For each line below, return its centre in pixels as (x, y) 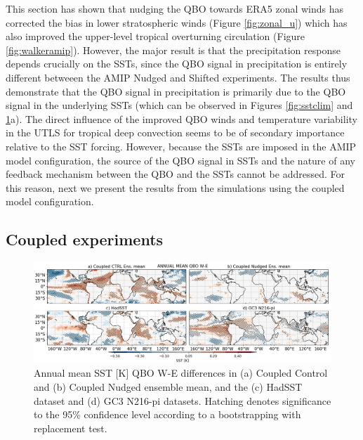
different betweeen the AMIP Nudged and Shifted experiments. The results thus (178, 77)
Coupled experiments (85, 239)
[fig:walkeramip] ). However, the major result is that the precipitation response (173, 50)
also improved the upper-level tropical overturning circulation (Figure (156, 36)
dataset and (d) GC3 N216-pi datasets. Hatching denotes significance (183, 400)
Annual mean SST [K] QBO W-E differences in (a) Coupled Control (181, 373)
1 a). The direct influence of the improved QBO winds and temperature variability (181, 118)
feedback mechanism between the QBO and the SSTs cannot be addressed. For (175, 174)
